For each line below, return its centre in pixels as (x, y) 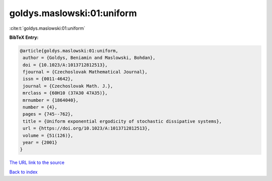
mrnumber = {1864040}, (51, 100)
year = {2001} (40, 142)
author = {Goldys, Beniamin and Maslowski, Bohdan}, (89, 58)
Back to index (23, 172)
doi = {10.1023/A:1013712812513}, (65, 65)
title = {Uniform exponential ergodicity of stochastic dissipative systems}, (122, 121)
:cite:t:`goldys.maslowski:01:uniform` (47, 28)
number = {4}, (40, 107)
